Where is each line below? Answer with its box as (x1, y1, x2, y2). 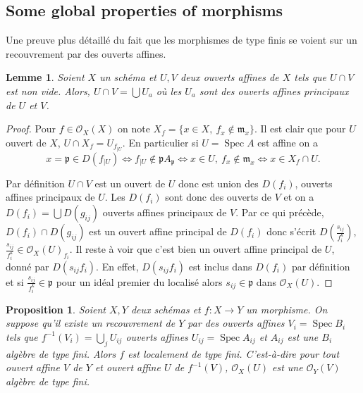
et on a (283, 189, 314, 204)
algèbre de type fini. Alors (6, 346, 116, 361)
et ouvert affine (94, 360, 161, 375)
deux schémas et (130, 301, 201, 316)
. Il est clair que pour (254, 121, 346, 136)
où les (156, 83, 182, 98)
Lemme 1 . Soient (6, 70, 85, 85)
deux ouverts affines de (180, 70, 279, 85)
